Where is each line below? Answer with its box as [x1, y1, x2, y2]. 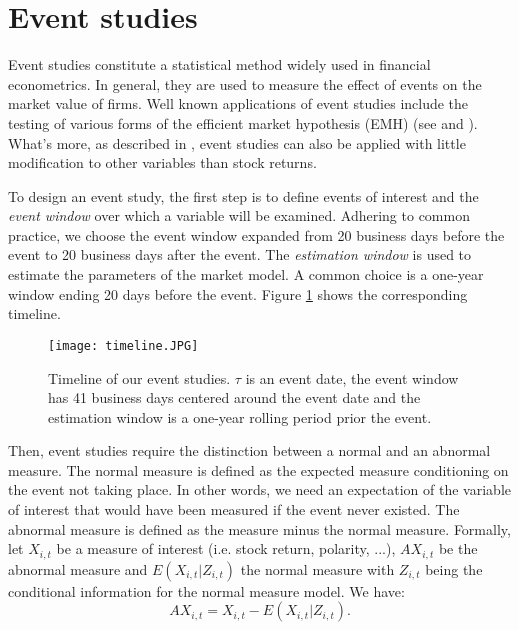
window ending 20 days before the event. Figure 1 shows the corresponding [8, 283, 468, 304]
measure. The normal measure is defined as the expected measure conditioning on [8, 459, 509, 480]
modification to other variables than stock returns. [8, 152, 317, 173]
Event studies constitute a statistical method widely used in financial [8, 54, 431, 75]
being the [425, 558, 483, 579]
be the [438, 538, 478, 559]
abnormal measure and [8, 558, 148, 579]
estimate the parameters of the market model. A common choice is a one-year [8, 264, 484, 285]
